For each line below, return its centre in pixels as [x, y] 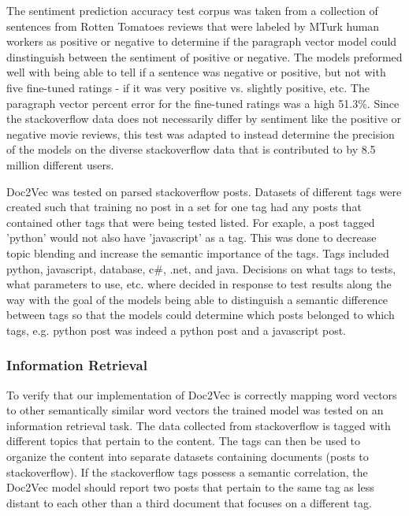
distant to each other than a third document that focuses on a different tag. [189, 502]
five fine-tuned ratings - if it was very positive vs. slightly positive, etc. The [188, 87]
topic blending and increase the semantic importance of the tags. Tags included [198, 252]
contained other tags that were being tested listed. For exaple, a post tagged [191, 222]
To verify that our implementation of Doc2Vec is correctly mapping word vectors [202, 394]
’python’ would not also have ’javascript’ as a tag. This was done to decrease [191, 238]
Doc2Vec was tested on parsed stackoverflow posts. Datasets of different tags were [204, 191]
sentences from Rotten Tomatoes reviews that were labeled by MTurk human [193, 26]
